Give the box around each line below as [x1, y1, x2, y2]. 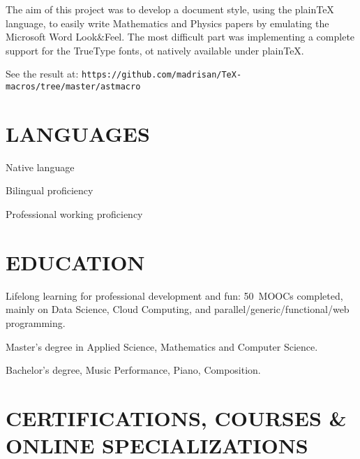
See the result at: [6, 66, 79, 81]
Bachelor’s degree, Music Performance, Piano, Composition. [6, 363, 261, 377]
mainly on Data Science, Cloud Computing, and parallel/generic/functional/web [6, 302, 350, 316]
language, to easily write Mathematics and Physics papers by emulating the [6, 15, 329, 30]
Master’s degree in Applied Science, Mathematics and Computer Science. [6, 339, 318, 354]
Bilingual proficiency [6, 183, 93, 198]
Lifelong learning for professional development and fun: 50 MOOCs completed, [6, 288, 343, 303]
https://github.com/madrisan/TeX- [82, 70, 242, 80]
